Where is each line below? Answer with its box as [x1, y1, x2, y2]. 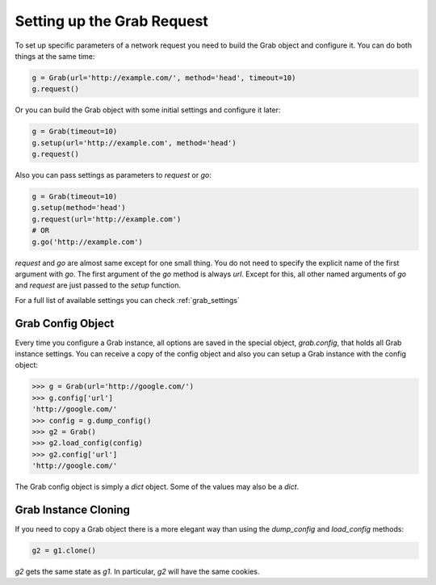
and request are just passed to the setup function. [15, 280, 182, 290]
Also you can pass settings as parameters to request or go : [15, 170, 212, 180]
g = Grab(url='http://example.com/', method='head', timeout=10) [31, 73, 296, 82]
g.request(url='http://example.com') [31, 214, 182, 224]
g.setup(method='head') [31, 203, 127, 213]
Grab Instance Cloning [15, 503, 131, 516]
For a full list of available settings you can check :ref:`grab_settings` [15, 295, 240, 305]
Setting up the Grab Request [15, 12, 209, 30]
